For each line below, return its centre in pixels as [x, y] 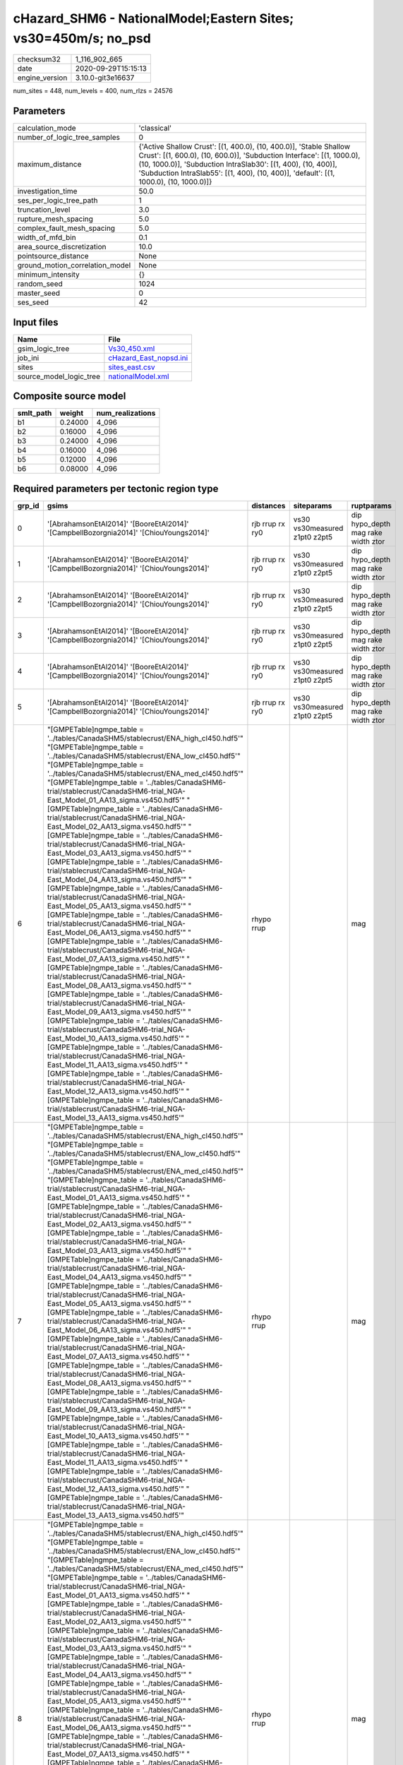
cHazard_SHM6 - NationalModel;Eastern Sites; [154, 18]
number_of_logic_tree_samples [68, 138]
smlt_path [35, 413]
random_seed [40, 284]
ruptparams [371, 505]
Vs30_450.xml [132, 348]
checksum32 [39, 59]
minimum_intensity [49, 275]
